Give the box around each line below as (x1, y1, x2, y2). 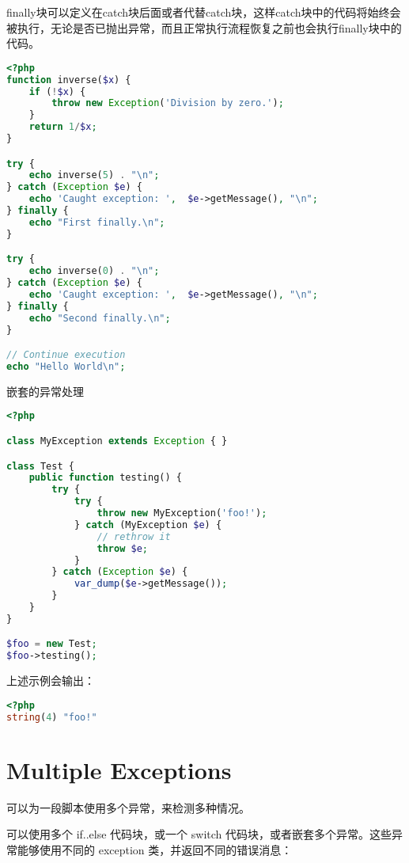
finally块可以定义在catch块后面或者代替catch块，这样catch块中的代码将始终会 (6, 4, 401, 20)
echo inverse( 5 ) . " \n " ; (28, 169, 160, 181)
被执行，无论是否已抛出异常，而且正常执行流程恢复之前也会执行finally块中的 (6, 19, 402, 36)
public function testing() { (28, 472, 182, 484)
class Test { (6, 460, 74, 472)
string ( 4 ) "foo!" (6, 711, 97, 723)
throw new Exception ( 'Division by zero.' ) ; (51, 97, 284, 109)
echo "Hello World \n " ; (6, 361, 126, 372)
